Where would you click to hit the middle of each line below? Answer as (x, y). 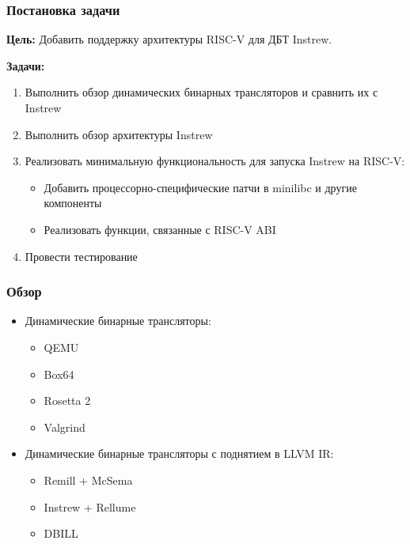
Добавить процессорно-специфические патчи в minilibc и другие (200, 187)
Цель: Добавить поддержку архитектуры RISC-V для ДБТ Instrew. (169, 39)
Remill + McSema (88, 480)
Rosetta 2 (67, 400)
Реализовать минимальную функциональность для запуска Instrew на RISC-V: (215, 161)
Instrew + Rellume (90, 506)
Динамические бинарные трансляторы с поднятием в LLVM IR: (179, 453)
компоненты (73, 203)
